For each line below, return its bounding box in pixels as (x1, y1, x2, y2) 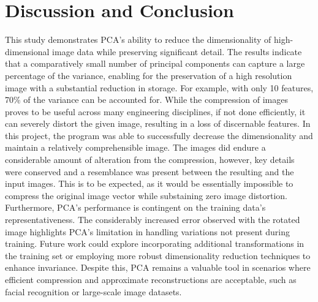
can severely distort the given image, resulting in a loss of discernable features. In (5, 117, 311, 130)
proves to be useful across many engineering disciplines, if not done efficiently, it (5, 105, 306, 118)
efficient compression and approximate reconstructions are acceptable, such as (5, 273, 297, 285)
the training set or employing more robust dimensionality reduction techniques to (5, 249, 311, 262)
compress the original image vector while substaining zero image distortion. (5, 189, 288, 202)
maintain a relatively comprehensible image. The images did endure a (5, 141, 266, 154)
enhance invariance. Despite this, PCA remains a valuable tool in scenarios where (5, 261, 311, 274)
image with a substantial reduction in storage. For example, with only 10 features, (5, 81, 314, 94)
